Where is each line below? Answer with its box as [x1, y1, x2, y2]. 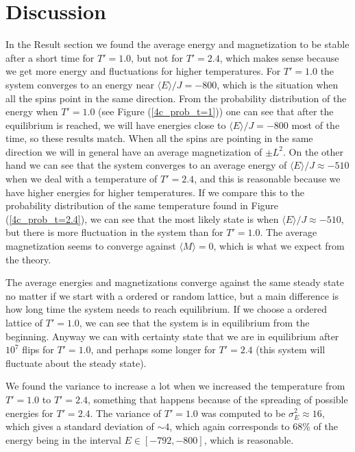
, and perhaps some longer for [90, 342, 216, 357]
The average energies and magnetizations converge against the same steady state [5, 275, 344, 289]
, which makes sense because [219, 50, 339, 64]
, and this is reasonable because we [194, 171, 341, 186]
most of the [291, 117, 340, 132]
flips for [22, 342, 54, 357]
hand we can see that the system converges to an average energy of [5, 158, 287, 172]
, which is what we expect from [213, 239, 345, 253]
